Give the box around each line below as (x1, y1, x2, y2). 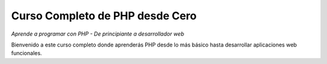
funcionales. (11, 50, 42, 57)
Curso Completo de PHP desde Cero (11, 9, 197, 22)
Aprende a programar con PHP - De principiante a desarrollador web (11, 30, 185, 37)
